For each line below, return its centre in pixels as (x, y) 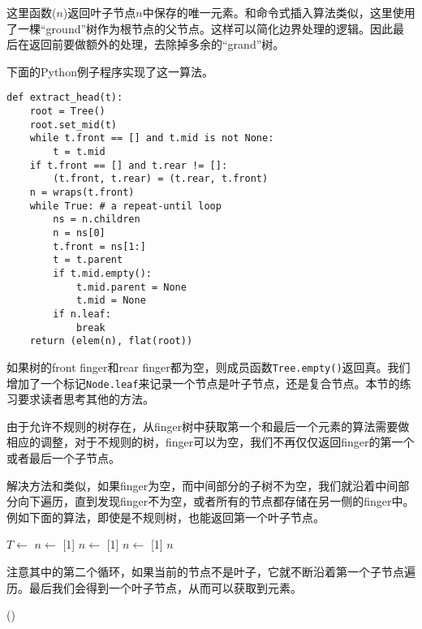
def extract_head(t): (65, 98)
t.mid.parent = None (131, 287)
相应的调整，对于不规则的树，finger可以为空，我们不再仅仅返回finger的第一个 (211, 442)
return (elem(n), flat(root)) (111, 341)
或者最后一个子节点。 (63, 457)
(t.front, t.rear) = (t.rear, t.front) (161, 179)
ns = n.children (97, 220)
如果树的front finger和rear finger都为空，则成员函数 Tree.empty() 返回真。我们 (209, 366)
